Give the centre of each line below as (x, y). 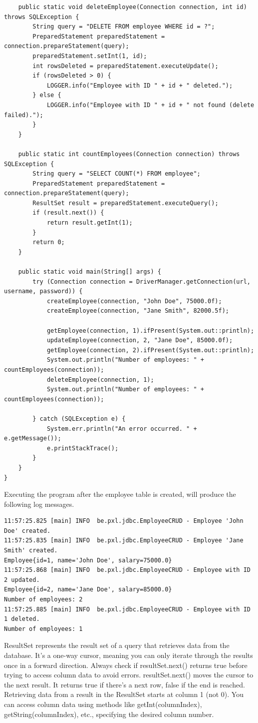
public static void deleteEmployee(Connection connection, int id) (132, 7)
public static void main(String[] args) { (90, 272)
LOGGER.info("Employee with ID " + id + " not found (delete (150, 105)
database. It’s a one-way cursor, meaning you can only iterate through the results (129, 655)
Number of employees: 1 (43, 629)
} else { (47, 95)
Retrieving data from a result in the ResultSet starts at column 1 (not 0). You (124, 694)
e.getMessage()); (33, 439)
